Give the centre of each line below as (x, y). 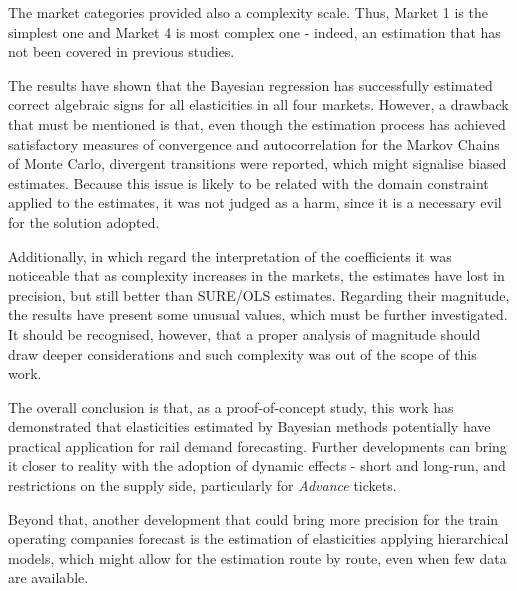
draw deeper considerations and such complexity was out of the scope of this (242, 353)
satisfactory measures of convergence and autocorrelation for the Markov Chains (254, 143)
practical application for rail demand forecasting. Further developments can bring (257, 445)
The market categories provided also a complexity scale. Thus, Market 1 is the (248, 12)
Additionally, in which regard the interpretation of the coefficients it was (230, 255)
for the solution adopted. (84, 221)
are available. (48, 577)
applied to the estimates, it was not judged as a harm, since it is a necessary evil (255, 202)
